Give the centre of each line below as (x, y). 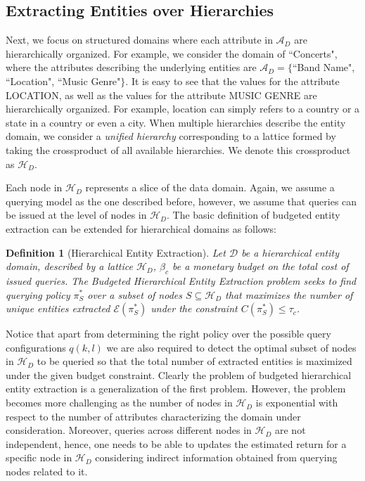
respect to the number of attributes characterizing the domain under (153, 416)
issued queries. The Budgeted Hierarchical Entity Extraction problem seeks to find (181, 280)
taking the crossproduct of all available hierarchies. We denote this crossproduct (178, 149)
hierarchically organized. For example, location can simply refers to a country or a (183, 109)
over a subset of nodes (135, 294)
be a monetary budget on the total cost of (261, 266)
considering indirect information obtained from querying (216, 457)
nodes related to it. (47, 472)
